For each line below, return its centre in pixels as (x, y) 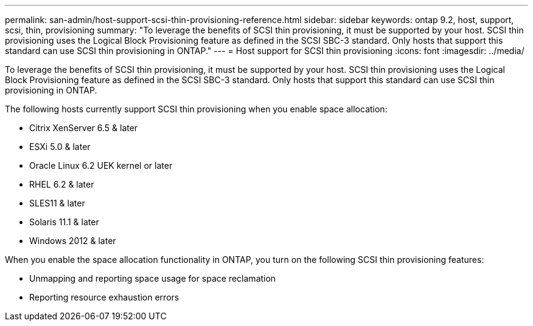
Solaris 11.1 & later (64, 222)
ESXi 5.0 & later (60, 147)
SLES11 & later (57, 203)
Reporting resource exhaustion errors (104, 297)
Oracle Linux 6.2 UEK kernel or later (101, 165)
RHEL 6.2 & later (62, 184)
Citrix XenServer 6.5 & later (84, 128)
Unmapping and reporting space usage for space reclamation (153, 278)
